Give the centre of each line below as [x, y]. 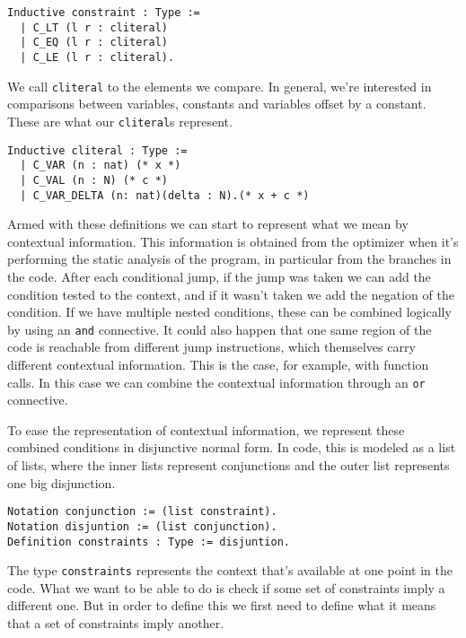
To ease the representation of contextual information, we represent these [206, 429]
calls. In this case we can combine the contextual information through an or [216, 382]
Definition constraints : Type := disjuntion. [149, 542]
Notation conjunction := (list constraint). [142, 512]
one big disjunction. [62, 482]
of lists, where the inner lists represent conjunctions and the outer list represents [229, 465]
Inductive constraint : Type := [104, 13]
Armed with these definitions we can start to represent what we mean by [208, 224]
